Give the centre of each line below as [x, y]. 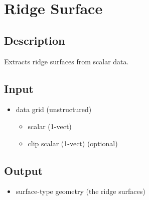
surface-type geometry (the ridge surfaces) [81, 191]
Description [35, 40]
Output [24, 170]
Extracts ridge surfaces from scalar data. [66, 61]
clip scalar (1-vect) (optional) [73, 143]
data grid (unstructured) [54, 109]
